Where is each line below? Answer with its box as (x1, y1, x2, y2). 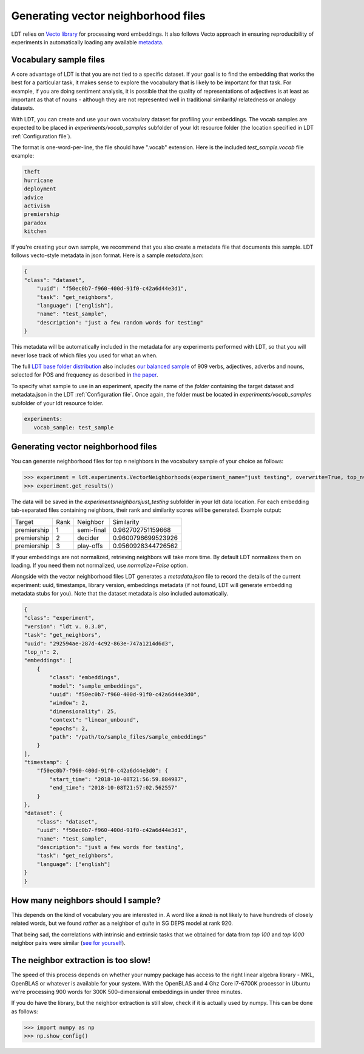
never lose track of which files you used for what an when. (11, 352, 158, 359)
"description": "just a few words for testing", (36, 844, 184, 850)
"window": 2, (49, 699, 89, 707)
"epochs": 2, (49, 725, 89, 732)
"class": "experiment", (24, 614, 95, 622)
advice (24, 194, 44, 201)
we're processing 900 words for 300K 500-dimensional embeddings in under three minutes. (11, 988, 243, 995)
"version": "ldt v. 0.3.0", (24, 623, 107, 630)
